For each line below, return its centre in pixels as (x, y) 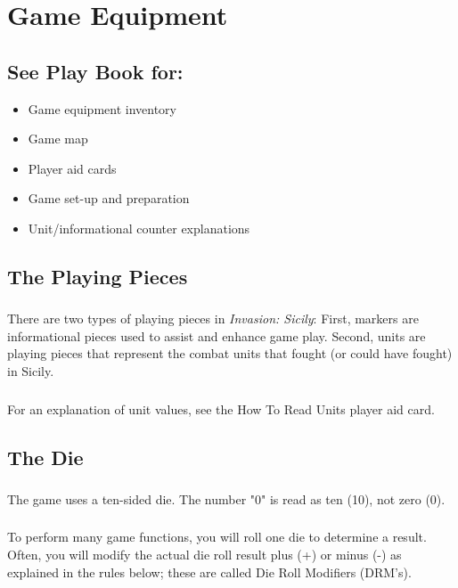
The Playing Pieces (98, 276)
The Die (45, 457)
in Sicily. (31, 371)
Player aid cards (72, 168)
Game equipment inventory (102, 108)
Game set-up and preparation (109, 198)
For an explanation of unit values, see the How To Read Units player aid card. (221, 408)
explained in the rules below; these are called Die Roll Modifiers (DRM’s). (209, 572)
